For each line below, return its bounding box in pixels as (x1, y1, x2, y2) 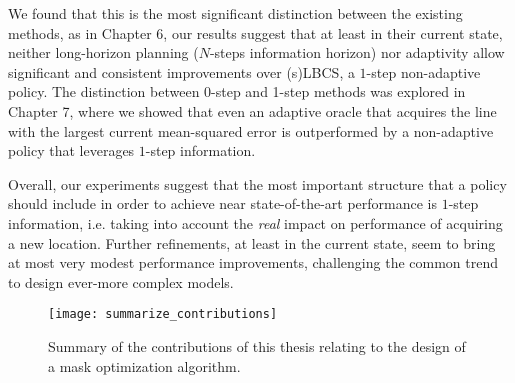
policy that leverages (8, 140, 135, 161)
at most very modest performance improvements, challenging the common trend (8, 252, 498, 273)
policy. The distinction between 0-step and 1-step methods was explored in (8, 81, 466, 102)
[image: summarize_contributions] (48, 307, 278, 322)
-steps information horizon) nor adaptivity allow (209, 42, 505, 63)
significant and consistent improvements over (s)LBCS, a (8, 61, 355, 82)
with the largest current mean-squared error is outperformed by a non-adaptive (8, 120, 494, 141)
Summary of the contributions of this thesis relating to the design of (48, 335, 466, 356)
